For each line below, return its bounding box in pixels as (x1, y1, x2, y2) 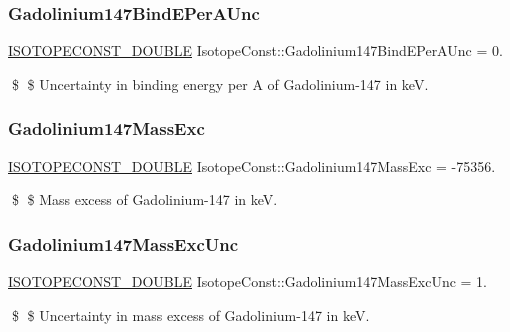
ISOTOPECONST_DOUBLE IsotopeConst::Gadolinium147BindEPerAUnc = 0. (8, 40, 503, 61)
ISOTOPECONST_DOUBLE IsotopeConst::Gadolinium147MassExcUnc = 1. (8, 271, 487, 292)
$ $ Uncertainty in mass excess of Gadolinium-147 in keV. (11, 304, 370, 325)
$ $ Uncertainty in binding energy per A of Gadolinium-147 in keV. (11, 73, 429, 94)
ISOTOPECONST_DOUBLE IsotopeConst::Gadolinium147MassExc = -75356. (8, 155, 496, 176)
